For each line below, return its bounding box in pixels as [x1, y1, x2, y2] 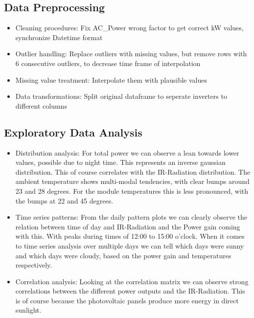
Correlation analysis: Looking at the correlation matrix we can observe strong [15, 276, 249, 286]
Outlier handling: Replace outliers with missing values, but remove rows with [15, 48, 247, 59]
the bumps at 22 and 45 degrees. [15, 195, 114, 205]
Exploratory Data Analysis [4, 124, 142, 139]
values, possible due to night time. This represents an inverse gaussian [15, 157, 226, 167]
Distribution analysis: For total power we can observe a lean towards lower [15, 147, 239, 158]
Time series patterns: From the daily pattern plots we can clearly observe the [15, 212, 248, 222]
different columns [15, 100, 67, 111]
